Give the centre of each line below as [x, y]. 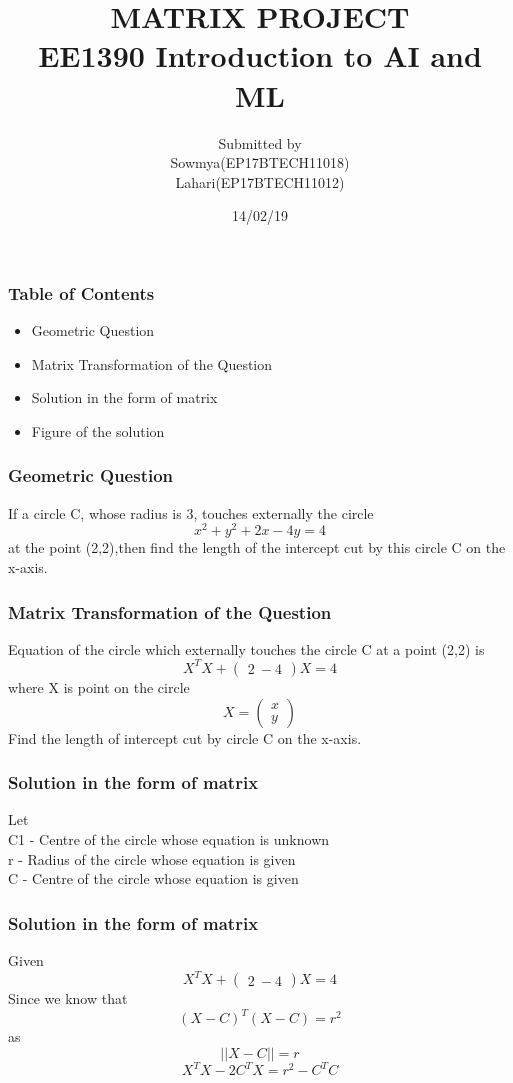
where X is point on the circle [99, 686]
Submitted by [260, 142]
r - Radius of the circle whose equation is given [152, 858]
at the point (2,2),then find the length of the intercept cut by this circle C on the [257, 547]
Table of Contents [81, 292]
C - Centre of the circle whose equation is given [153, 878]
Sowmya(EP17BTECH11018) [260, 162]
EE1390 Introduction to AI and [260, 55]
